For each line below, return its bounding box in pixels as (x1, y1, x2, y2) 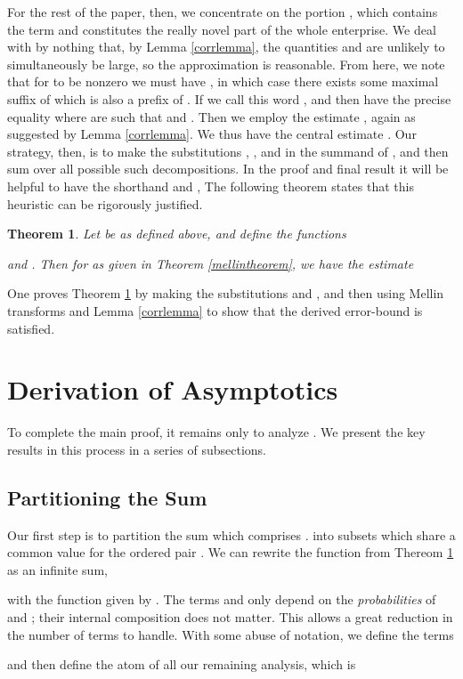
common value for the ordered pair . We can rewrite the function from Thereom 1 (7, 543, 454, 562)
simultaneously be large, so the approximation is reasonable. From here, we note (7, 54, 445, 73)
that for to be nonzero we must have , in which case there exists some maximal (7, 72, 439, 91)
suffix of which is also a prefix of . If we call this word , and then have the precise (7, 89, 451, 108)
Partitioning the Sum (7, 483, 207, 511)
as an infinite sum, (7, 560, 108, 578)
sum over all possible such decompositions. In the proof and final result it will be (7, 159, 449, 178)
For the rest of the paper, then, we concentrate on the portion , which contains (7, 3, 438, 20)
